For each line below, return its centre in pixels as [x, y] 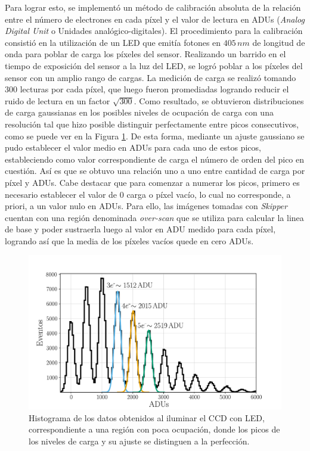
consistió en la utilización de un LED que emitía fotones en [113, 42]
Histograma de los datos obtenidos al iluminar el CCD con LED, [147, 417]
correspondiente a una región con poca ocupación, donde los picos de [154, 429]
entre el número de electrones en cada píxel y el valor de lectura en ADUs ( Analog [155, 19]
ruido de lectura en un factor [58, 100]
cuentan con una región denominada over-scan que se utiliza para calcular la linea [154, 217]
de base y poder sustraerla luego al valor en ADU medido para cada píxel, [140, 229]
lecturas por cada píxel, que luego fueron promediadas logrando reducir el [154, 89]
